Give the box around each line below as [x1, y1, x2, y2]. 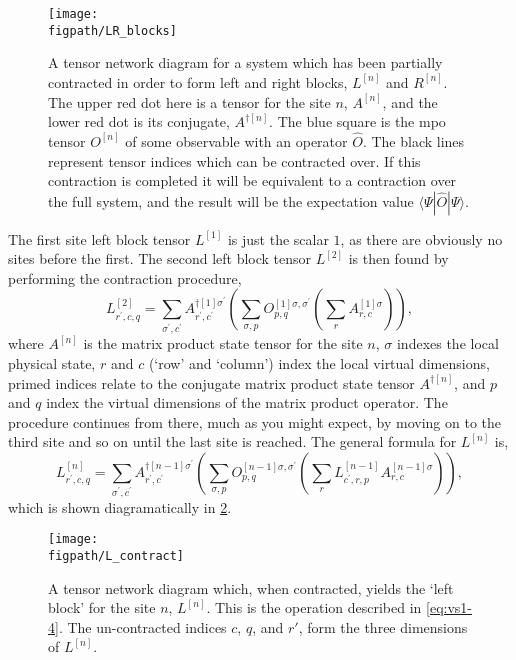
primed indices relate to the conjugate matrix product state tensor [8, 372, 415, 393]
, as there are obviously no [340, 228, 503, 249]
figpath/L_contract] [48, 549, 185, 564]
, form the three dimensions [298, 616, 468, 637]
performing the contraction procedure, [8, 267, 242, 288]
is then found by [348, 248, 449, 269]
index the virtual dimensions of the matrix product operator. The [46, 392, 448, 413]
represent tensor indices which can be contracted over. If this [48, 150, 421, 171]
